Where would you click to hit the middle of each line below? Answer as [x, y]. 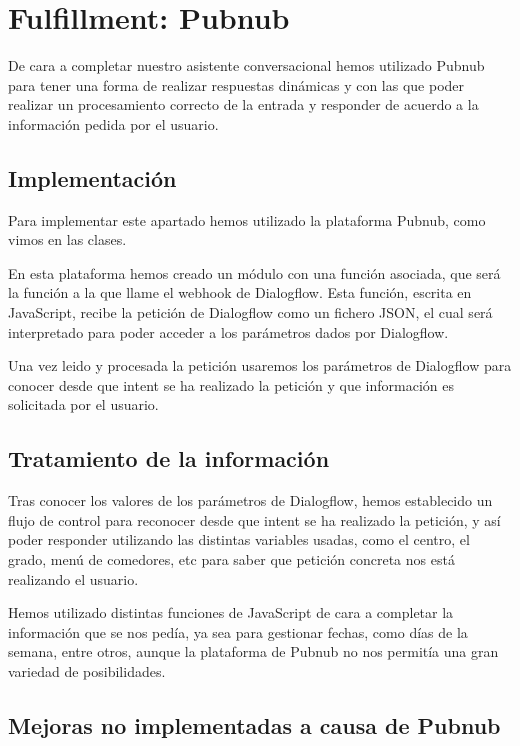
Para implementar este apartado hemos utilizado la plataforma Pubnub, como [247, 219]
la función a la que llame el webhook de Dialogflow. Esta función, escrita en [240, 292]
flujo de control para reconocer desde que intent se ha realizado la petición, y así [254, 519]
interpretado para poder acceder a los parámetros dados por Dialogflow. [228, 331]
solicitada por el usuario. [83, 404]
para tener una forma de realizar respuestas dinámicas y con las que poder [236, 84]
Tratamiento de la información [169, 458]
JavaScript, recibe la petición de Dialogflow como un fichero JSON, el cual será [250, 312]
